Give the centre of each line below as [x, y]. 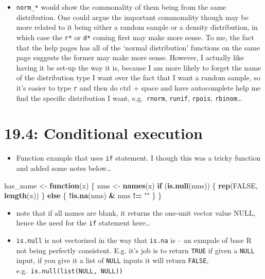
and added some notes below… [64, 168]
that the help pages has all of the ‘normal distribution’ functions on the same [138, 47]
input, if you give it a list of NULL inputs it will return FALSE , [112, 260]
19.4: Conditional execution [103, 133]
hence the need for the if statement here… [83, 223]
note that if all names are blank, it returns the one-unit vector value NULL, [136, 212]
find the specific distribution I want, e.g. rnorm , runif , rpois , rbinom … [129, 98]
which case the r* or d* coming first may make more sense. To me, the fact [135, 37]
